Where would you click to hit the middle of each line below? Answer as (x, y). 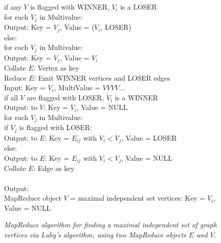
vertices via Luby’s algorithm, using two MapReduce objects (95, 234)
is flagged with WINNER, (70, 7)
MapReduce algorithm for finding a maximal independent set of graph (111, 225)
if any (13, 7)
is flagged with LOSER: (56, 127)
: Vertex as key (56, 68)
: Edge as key (54, 168)
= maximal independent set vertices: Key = (138, 198)
